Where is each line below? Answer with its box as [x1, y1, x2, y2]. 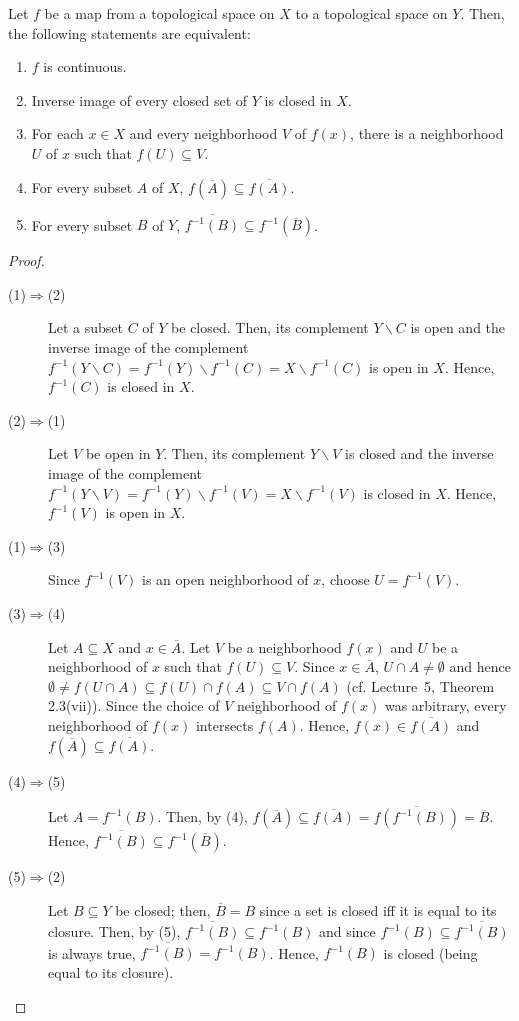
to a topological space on [295, 3, 448, 23]
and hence [449, 656, 511, 677]
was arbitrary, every [384, 695, 507, 716]
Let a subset [48, 317, 123, 338]
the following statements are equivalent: [8, 22, 251, 43]
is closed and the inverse [345, 443, 494, 464]
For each [31, 123, 84, 144]
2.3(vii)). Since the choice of [48, 695, 220, 716]
